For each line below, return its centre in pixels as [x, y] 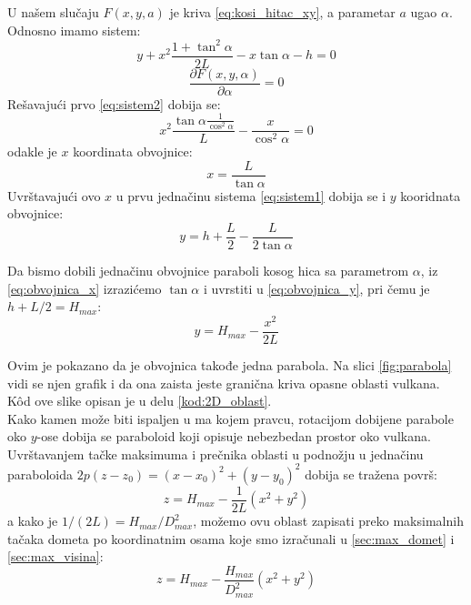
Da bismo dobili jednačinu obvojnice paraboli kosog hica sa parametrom [208, 270]
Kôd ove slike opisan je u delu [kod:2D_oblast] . [140, 401]
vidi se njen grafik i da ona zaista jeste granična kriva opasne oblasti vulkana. [224, 383]
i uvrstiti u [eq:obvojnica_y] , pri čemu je [316, 288]
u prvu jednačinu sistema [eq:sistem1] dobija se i [251, 195]
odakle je [32, 151]
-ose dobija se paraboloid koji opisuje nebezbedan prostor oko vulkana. [234, 436]
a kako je [33, 521]
